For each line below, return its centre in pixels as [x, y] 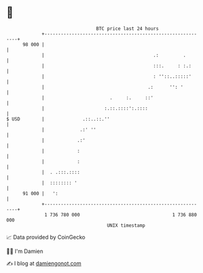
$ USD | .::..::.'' [58, 119]
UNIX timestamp [126, 225]
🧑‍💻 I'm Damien [25, 251]
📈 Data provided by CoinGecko [46, 237]
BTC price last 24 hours [128, 29]
